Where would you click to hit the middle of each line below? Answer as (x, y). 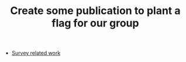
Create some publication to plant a (95, 11)
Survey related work (36, 53)
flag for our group (95, 23)
